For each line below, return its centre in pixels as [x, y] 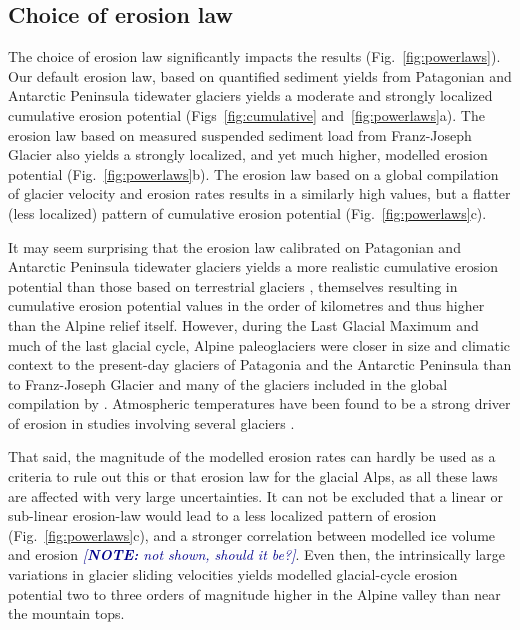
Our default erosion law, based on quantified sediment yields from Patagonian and [260, 75]
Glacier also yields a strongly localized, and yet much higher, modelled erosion [248, 154]
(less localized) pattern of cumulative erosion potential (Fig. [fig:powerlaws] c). [247, 212]
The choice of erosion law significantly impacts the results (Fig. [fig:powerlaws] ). [254, 56]
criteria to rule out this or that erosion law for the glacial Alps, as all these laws [253, 476]
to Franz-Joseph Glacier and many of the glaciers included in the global [228, 383]
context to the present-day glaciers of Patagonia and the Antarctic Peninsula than [260, 364]
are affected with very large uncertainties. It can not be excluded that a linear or [255, 495]
